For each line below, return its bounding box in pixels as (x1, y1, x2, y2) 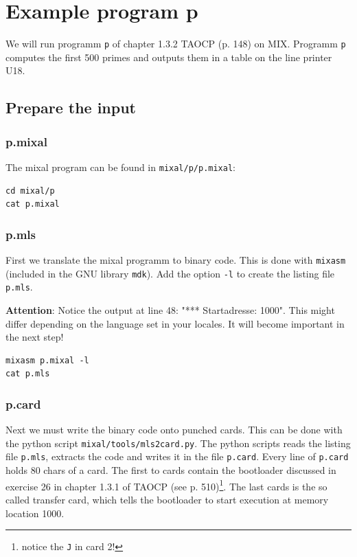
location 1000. (5, 505, 65, 520)
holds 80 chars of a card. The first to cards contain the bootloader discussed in (5, 463, 336, 477)
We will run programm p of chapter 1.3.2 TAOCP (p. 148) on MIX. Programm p (5, 36, 346, 51)
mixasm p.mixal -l (5, 355, 89, 365)
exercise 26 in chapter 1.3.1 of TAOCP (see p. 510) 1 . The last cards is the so (5, 477, 327, 493)
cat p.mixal (5, 199, 60, 209)
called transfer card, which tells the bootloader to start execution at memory (5, 492, 329, 506)
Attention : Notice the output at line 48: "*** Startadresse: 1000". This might (5, 303, 335, 317)
